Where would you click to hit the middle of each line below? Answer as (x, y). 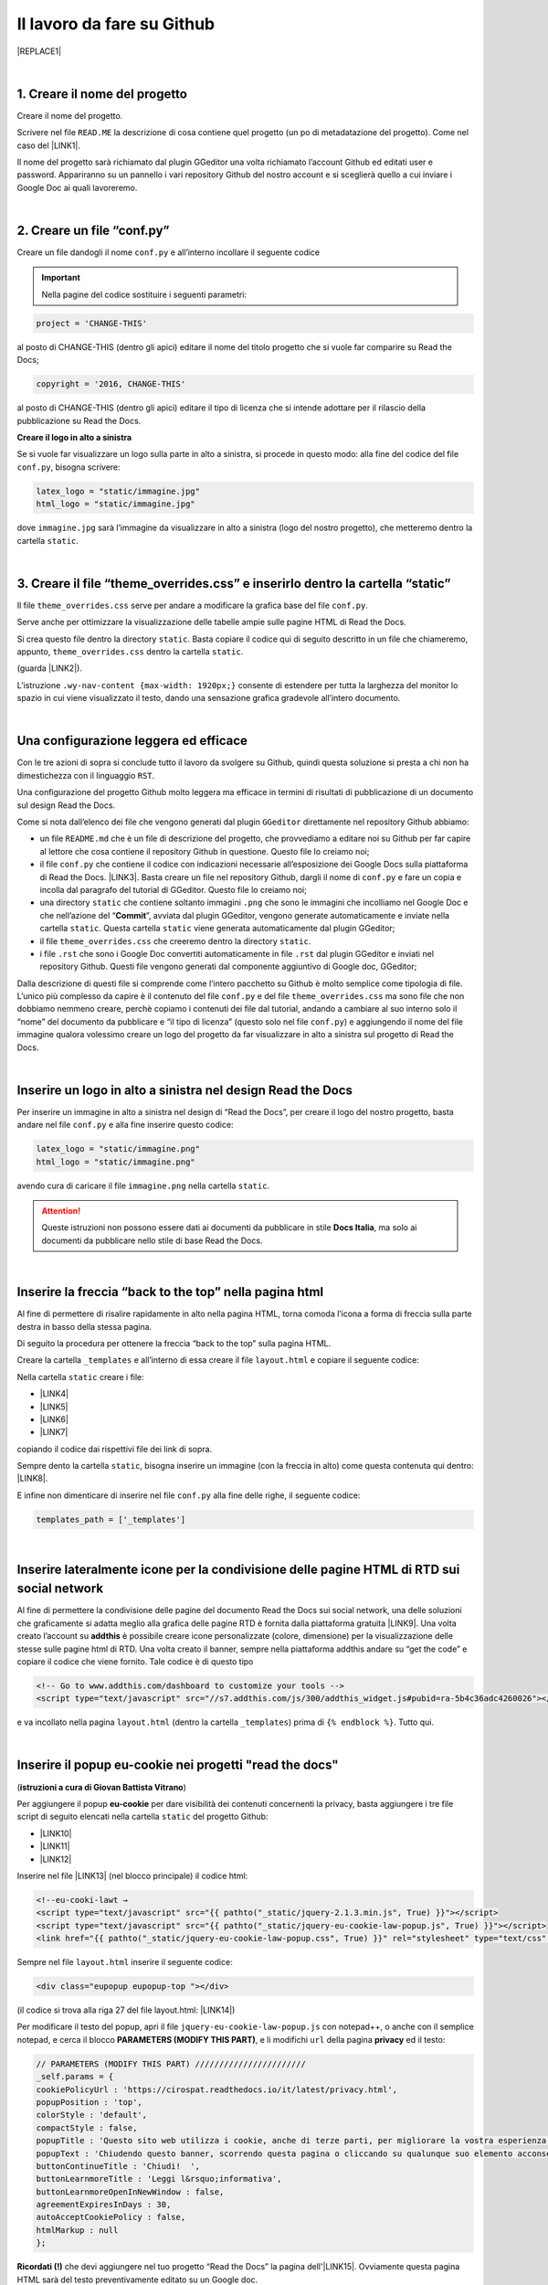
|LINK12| (56, 1859)
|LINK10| (56, 1833)
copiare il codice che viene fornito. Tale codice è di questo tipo (135, 1661)
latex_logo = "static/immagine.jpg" (118, 491)
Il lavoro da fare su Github (116, 24)
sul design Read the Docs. (66, 805)
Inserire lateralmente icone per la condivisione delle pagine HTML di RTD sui (238, 1569)
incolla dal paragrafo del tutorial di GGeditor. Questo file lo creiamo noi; (174, 889)
